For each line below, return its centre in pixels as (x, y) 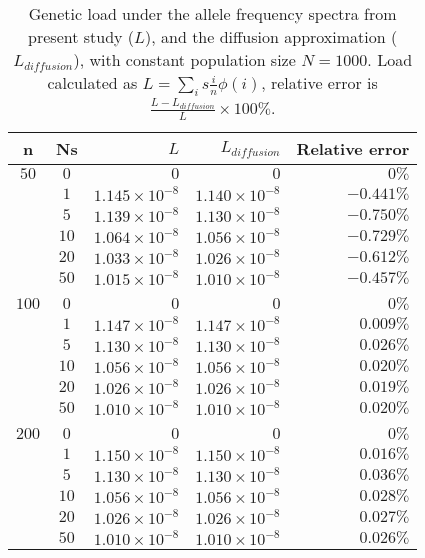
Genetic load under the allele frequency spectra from (212, 13)
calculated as (92, 82)
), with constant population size (184, 59)
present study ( (81, 36)
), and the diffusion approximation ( (271, 36)
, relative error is (319, 82)
